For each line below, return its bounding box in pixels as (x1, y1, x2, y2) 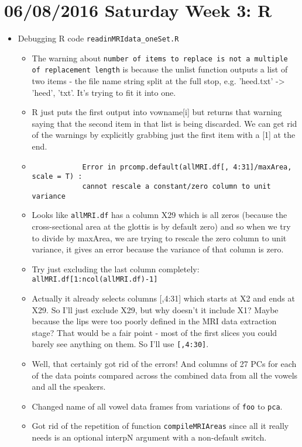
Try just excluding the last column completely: (32, 262, 200, 275)
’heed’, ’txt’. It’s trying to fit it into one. (32, 86, 176, 98)
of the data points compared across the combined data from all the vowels (32, 369, 298, 381)
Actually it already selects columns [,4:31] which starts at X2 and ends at (32, 292, 295, 304)
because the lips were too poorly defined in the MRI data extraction (32, 315, 277, 327)
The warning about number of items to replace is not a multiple (32, 51, 288, 64)
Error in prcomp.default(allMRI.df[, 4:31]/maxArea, (82, 162, 292, 171)
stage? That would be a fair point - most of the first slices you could (32, 326, 277, 338)
